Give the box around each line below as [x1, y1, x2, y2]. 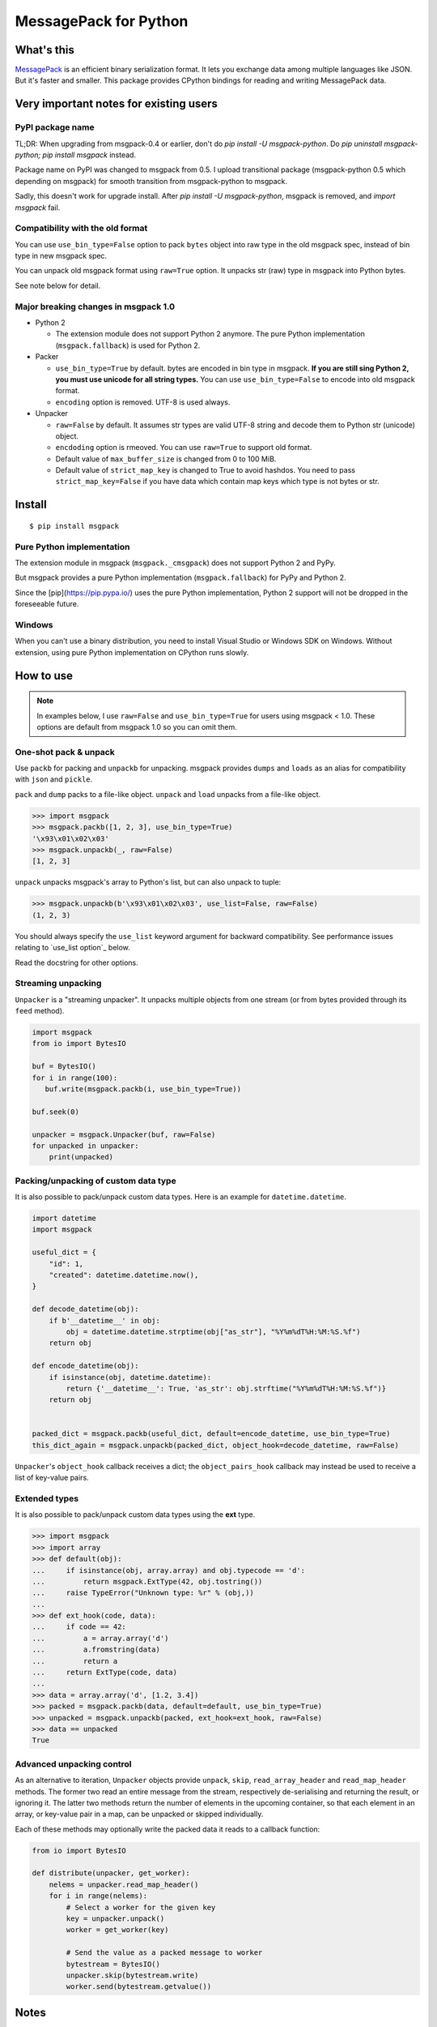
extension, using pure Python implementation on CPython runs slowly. [15, 647, 249, 657]
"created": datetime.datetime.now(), [49, 1271, 199, 1279]
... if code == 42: [32, 1622, 127, 1631]
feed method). [15, 1006, 65, 1016]
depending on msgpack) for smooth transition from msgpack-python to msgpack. [15, 176, 287, 186]
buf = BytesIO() [32, 1062, 97, 1071]
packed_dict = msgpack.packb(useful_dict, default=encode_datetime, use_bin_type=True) [32, 1429, 391, 1438]
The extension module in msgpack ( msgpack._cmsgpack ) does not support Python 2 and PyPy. [15, 558, 336, 568]
